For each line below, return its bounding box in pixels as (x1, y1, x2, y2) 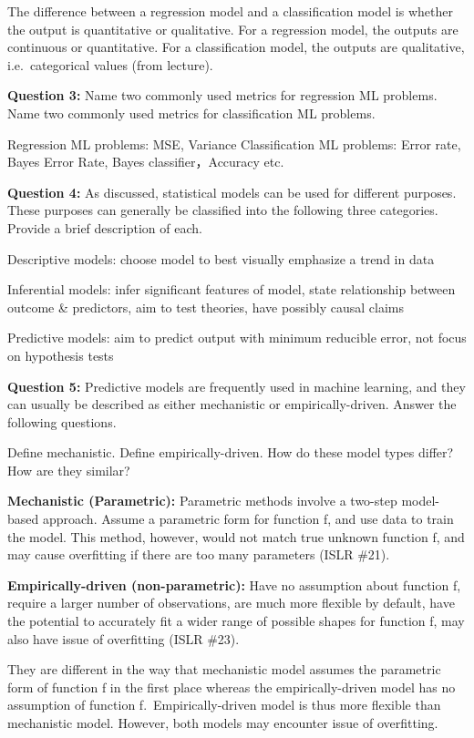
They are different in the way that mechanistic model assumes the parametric (7, 660, 441, 679)
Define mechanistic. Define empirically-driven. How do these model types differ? (7, 443, 454, 462)
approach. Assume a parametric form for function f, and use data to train (42, 509, 454, 528)
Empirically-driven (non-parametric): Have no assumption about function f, (7, 575, 461, 594)
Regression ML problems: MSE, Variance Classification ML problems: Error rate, (7, 134, 461, 153)
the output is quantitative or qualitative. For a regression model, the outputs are (7, 19, 459, 38)
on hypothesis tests (7, 345, 114, 364)
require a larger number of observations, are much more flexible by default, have (7, 593, 455, 612)
